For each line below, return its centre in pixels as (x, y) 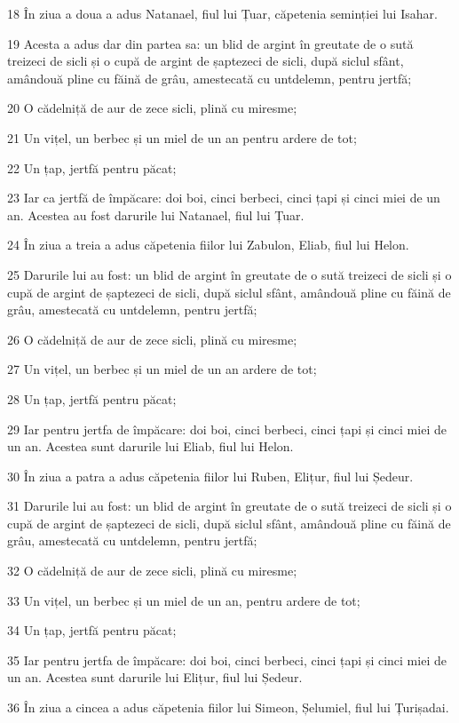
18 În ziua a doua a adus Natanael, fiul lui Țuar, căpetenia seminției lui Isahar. (222, 13)
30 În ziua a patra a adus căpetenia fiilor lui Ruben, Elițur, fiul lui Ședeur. (210, 476)
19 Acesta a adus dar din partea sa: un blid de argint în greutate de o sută (210, 43)
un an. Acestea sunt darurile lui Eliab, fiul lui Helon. (150, 446)
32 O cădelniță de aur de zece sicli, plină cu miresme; (152, 571)
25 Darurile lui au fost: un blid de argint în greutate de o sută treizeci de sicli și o (229, 274)
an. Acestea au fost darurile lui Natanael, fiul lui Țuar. (156, 215)
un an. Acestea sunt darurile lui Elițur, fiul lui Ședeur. (155, 677)
